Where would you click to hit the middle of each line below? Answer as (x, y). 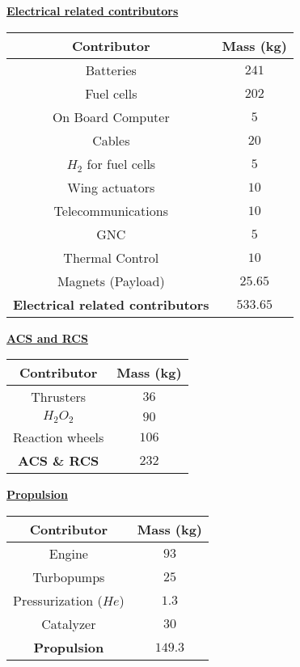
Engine (68, 553)
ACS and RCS (47, 338)
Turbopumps (69, 576)
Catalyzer (69, 623)
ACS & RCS (59, 461)
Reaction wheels (59, 437)
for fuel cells (121, 163)
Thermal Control (111, 257)
